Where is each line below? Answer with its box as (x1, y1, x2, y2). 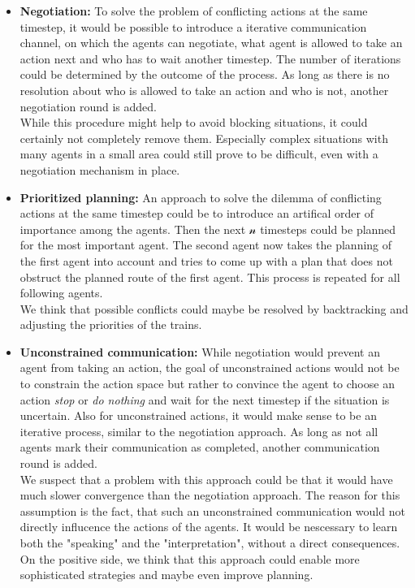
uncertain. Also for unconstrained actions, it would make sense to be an (19, 407, 377, 424)
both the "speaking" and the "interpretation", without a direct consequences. (19, 534, 400, 551)
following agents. (19, 284, 103, 301)
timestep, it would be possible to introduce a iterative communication (19, 18, 367, 35)
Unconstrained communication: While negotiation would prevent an (19, 343, 381, 360)
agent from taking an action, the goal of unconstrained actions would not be (19, 359, 400, 376)
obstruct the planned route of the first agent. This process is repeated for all (19, 268, 400, 285)
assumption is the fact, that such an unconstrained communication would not (19, 502, 405, 519)
